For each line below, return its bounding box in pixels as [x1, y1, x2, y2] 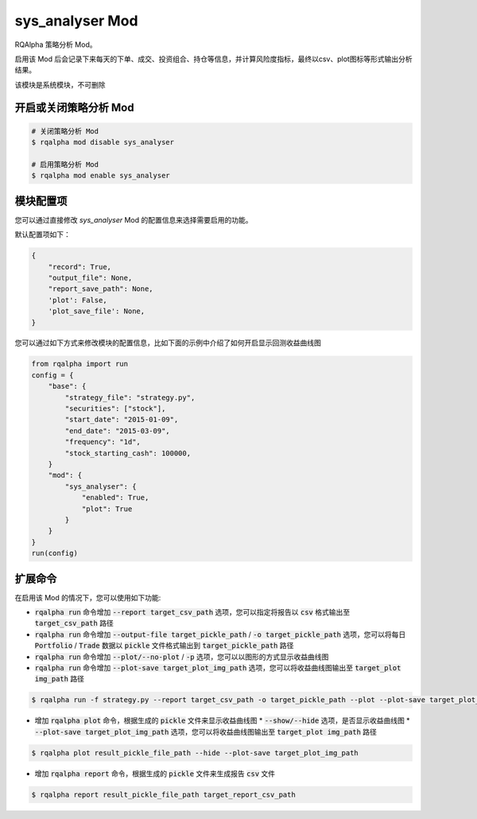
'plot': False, [48, 295, 107, 305]
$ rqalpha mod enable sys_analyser [31, 171, 170, 180]
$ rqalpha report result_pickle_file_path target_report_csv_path [31, 790, 296, 799]
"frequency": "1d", [64, 437, 141, 447]
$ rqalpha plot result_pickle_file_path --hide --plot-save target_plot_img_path [31, 748, 359, 757]
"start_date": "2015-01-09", [64, 415, 179, 425]
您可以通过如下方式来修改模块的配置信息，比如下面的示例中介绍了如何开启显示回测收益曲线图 [14, 338, 321, 347]
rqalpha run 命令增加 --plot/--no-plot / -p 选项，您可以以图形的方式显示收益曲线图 [34, 652, 329, 662]
